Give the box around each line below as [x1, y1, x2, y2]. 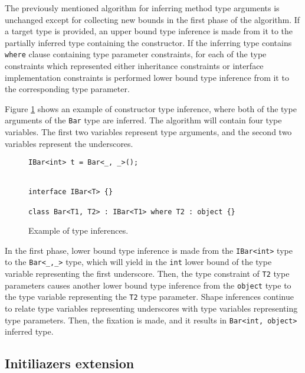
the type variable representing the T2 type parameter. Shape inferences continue [5, 290, 294, 303]
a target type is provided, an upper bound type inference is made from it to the [5, 25, 293, 37]
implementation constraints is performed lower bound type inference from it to [5, 71, 289, 83]
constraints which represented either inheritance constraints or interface [5, 60, 264, 72]
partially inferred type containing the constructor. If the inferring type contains [5, 36, 292, 48]
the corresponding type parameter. [5, 83, 130, 95]
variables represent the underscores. [5, 137, 133, 149]
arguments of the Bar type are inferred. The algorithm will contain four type [5, 114, 282, 126]
